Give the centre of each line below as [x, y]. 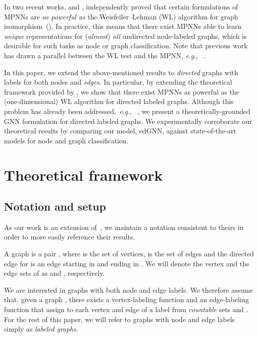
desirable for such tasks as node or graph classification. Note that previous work [126, 46]
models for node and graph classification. [66, 140]
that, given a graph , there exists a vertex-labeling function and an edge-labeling [127, 299]
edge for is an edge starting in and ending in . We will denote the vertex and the [127, 263]
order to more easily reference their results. [70, 237]
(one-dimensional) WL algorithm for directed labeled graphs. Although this [119, 101]
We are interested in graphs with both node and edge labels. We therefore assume [129, 289]
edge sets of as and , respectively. [54, 273]
